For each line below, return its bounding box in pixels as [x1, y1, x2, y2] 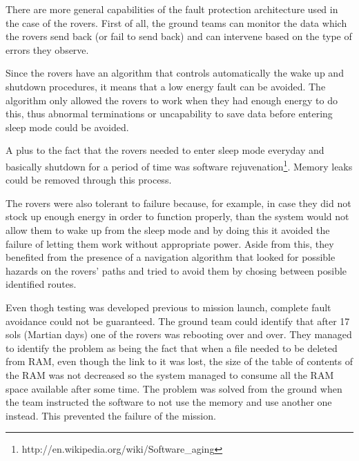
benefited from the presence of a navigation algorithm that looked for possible [6, 250, 336, 264]
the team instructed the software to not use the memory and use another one [6, 395, 332, 409]
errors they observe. [6, 42, 89, 57]
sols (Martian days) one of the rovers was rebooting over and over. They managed [6, 327, 352, 342]
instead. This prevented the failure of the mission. [6, 408, 216, 422]
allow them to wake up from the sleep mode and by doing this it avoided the [6, 222, 330, 237]
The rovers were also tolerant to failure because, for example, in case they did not [6, 195, 351, 210]
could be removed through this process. [6, 173, 172, 187]
